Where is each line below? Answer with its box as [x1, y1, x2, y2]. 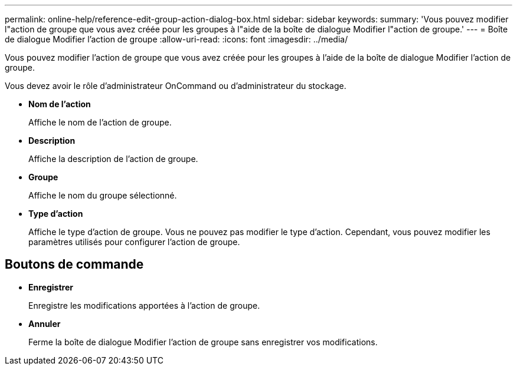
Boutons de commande [5, 257, 144, 272]
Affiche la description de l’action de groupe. [28, 154, 198, 164]
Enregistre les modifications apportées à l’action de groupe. [28, 300, 260, 310]
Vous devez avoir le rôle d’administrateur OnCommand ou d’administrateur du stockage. [5, 81, 346, 91]
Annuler [28, 318, 61, 329]
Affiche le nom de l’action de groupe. [28, 117, 172, 127]
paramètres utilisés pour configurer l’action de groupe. [28, 237, 240, 247]
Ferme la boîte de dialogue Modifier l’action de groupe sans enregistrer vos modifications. [28, 336, 378, 347]
